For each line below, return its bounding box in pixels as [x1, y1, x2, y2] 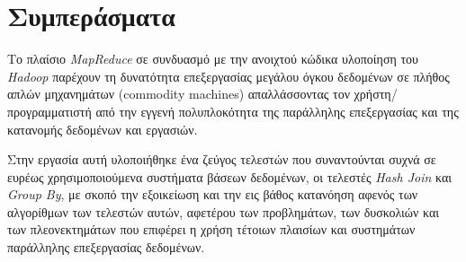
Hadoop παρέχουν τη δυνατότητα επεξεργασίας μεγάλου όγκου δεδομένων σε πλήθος [7, 66, 450, 85]
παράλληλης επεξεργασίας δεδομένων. [7, 238, 205, 257]
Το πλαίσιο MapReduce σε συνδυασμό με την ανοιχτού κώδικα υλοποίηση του [7, 49, 419, 68]
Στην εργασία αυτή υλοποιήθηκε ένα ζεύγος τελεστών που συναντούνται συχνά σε [7, 150, 436, 169]
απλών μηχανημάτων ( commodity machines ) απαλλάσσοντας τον [7, 84, 350, 103]
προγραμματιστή [7, 101, 92, 120]
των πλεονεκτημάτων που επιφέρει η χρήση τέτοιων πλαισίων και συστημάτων [7, 220, 416, 239]
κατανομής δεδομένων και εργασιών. [7, 119, 198, 138]
